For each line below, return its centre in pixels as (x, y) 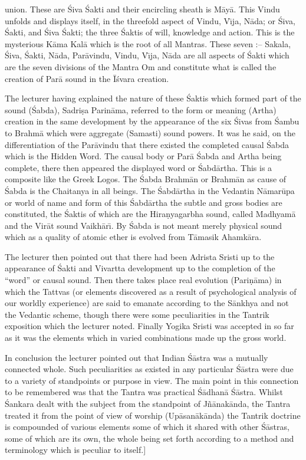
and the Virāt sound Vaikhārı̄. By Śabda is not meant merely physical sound (144, 225)
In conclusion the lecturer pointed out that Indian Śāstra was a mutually (136, 357)
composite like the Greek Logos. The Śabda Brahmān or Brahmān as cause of (146, 179)
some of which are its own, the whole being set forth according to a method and (149, 438)
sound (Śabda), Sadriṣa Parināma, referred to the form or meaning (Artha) (141, 109)
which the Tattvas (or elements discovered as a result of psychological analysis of (151, 291)
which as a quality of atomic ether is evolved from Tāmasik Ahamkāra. (133, 237)
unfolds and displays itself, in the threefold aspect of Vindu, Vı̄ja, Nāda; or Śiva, (150, 20)
